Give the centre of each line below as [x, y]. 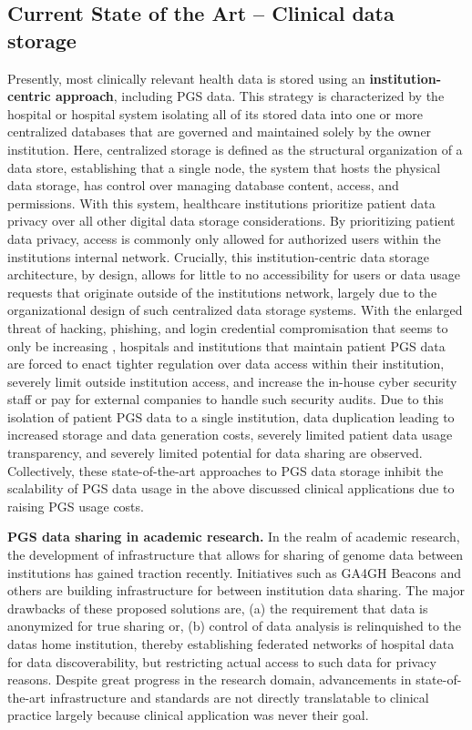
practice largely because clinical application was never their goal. [188, 715]
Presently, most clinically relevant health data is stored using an [186, 78]
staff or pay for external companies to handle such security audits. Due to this [226, 399]
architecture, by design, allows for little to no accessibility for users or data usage [234, 274]
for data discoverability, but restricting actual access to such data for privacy [222, 661]
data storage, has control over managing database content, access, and [203, 185]
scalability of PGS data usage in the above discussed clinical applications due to [231, 488]
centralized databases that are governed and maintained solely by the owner [220, 132]
